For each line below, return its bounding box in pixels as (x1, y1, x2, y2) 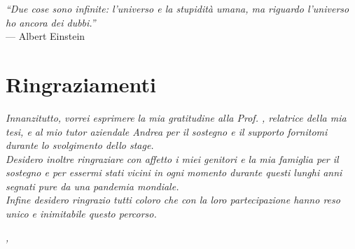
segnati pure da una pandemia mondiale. (6, 178, 179, 193)
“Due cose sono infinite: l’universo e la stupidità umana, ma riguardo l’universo (6, 1, 349, 15)
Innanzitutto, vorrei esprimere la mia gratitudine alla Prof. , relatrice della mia (6, 110, 347, 124)
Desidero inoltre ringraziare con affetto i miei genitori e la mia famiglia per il (6, 151, 339, 166)
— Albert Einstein (6, 29, 85, 43)
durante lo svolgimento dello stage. (6, 138, 154, 152)
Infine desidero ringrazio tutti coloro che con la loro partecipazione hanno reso (6, 192, 340, 207)
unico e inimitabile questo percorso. (6, 206, 157, 221)
